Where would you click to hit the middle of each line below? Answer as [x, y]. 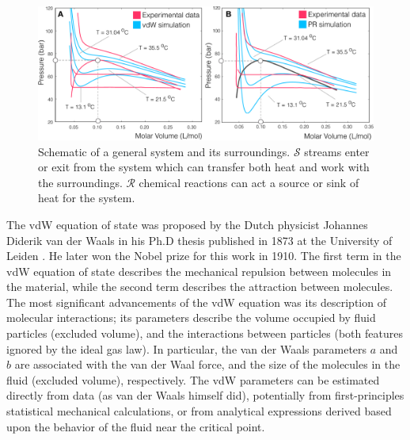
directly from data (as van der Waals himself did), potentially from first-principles [205, 395]
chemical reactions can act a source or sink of [249, 182]
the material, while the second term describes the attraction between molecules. [200, 287]
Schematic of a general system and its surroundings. [164, 151]
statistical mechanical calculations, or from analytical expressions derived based [199, 411]
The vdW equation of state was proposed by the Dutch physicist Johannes [187, 224]
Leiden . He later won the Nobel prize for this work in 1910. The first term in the [204, 256]
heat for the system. [87, 198]
